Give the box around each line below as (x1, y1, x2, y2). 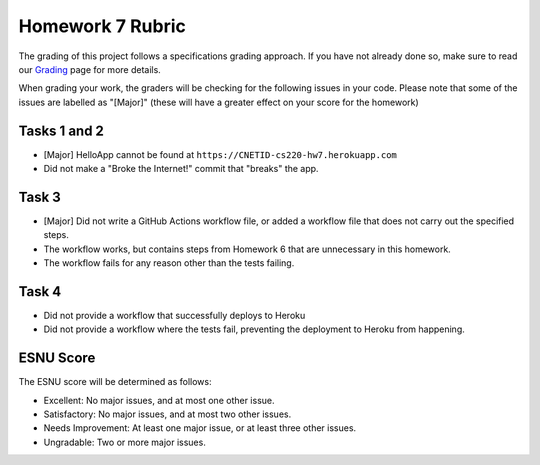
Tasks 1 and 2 (18, 122, 105, 139)
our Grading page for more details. (18, 63, 162, 75)
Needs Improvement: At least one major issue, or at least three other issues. (43, 422, 357, 434)
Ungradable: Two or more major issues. (43, 436, 207, 448)
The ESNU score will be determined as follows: (18, 376, 212, 388)
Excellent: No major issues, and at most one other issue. (43, 394, 275, 406)
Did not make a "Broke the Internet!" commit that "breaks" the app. (43, 163, 319, 175)
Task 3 (18, 188, 62, 205)
